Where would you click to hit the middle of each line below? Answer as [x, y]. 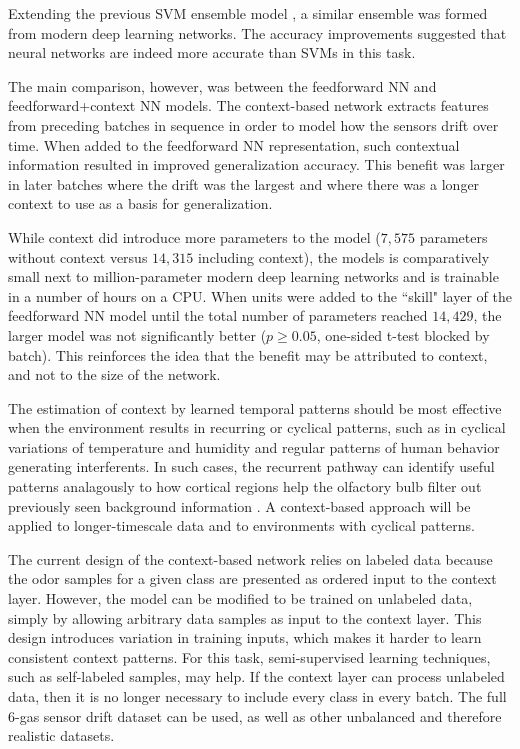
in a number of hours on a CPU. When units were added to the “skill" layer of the [260, 295]
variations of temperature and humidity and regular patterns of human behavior [254, 446]
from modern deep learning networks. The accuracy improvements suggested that [257, 32]
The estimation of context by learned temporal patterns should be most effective [255, 407]
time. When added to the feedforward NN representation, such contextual [234, 144]
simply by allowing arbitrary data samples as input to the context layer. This [245, 617]
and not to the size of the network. [114, 374]
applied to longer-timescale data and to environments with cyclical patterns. [242, 525]
